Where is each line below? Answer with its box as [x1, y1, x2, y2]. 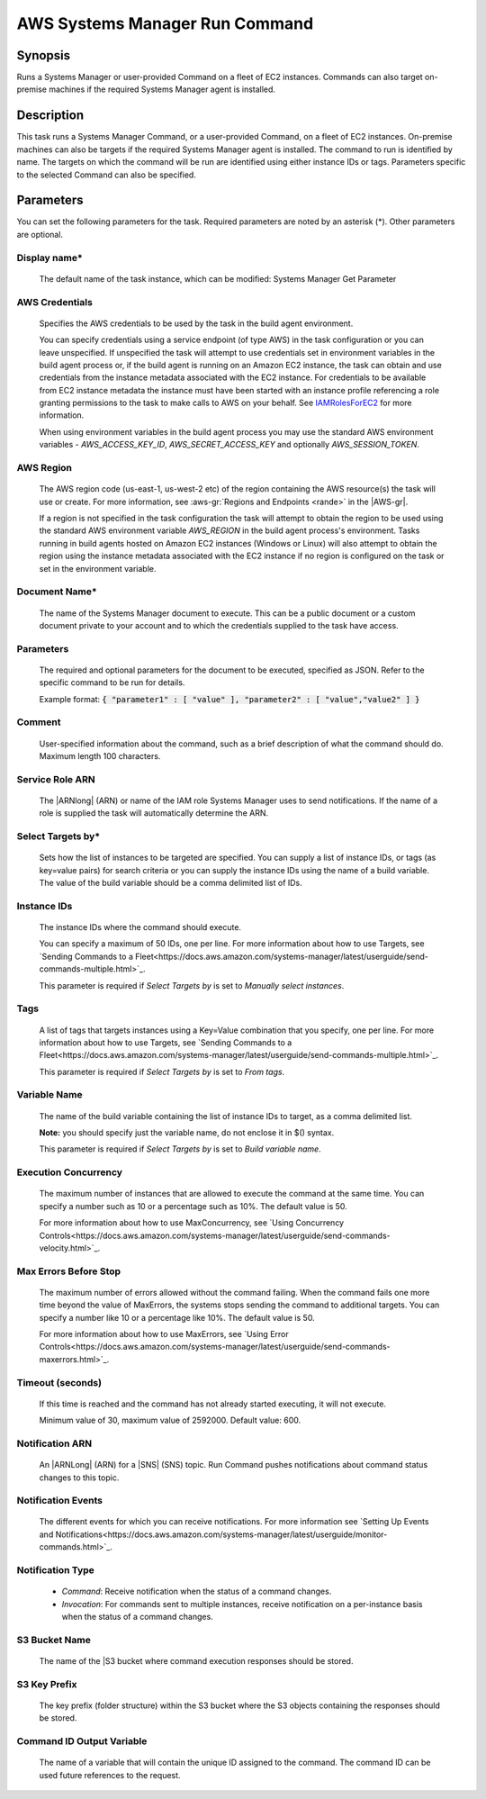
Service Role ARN [16, 773, 95, 785]
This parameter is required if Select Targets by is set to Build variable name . [39, 1144, 321, 1154]
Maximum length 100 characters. [39, 750, 161, 761]
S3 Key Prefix [16, 1677, 77, 1690]
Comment [16, 716, 61, 728]
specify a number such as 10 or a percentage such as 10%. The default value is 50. [39, 1200, 348, 1211]
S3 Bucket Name [16, 1633, 92, 1646]
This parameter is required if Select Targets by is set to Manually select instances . [39, 980, 345, 990]
